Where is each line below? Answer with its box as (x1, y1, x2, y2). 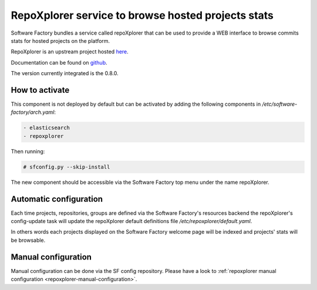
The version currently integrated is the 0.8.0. (11, 70, 119, 77)
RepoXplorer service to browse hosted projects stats (11, 9, 274, 22)
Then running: (11, 147, 45, 155)
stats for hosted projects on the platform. (11, 37, 110, 44)
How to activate (11, 85, 70, 95)
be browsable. (11, 237, 46, 244)
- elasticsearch (23, 124, 70, 131)
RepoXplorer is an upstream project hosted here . (11, 48, 129, 55)
